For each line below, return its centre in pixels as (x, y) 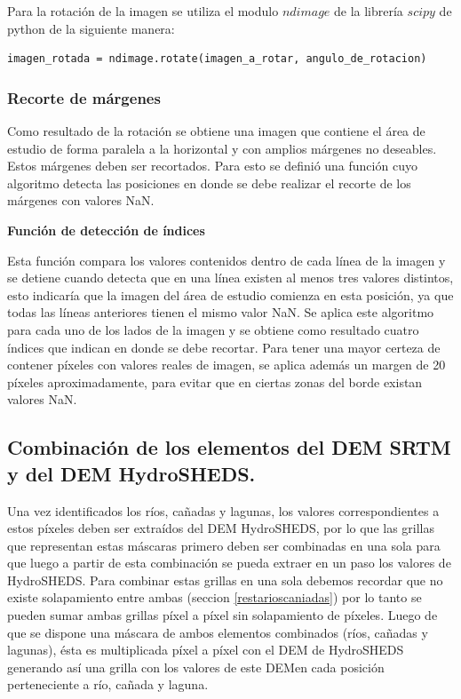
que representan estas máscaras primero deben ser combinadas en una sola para (224, 545)
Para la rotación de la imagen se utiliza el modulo (143, 11)
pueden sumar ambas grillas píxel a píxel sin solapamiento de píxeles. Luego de (223, 615)
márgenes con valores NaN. (81, 200)
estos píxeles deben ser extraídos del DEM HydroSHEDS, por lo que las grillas (221, 528)
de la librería (369, 11)
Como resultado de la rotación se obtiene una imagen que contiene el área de (216, 131)
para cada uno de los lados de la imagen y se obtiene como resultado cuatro (213, 329)
